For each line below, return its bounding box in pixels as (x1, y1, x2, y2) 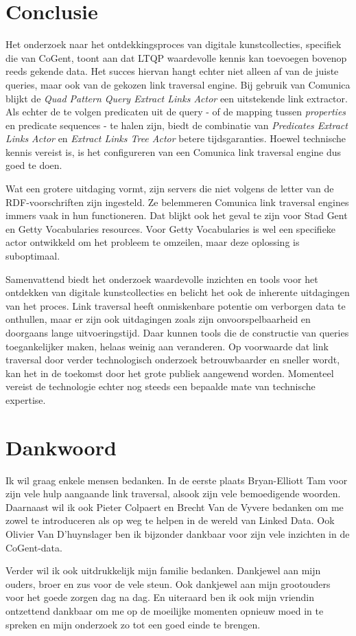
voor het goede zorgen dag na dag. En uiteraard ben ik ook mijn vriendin (5, 590, 315, 604)
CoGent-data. (5, 540, 62, 554)
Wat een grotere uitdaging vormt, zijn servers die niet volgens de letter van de (5, 181, 334, 196)
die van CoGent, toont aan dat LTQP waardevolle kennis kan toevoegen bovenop (5, 50, 347, 65)
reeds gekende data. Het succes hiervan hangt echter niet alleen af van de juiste (5, 64, 339, 78)
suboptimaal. (5, 249, 60, 263)
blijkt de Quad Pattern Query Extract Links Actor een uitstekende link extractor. (5, 91, 348, 105)
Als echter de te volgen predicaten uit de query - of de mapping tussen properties (5, 104, 346, 119)
